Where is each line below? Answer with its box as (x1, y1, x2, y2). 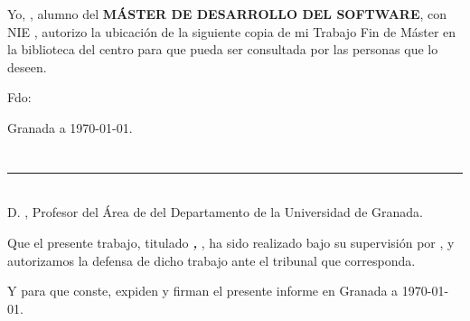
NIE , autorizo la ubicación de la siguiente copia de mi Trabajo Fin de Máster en (7, 22, 456, 41)
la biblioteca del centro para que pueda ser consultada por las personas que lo (7, 40, 438, 59)
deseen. (7, 57, 47, 76)
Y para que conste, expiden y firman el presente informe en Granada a (7, 281, 399, 300)
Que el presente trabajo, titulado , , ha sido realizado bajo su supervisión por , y (7, 232, 455, 251)
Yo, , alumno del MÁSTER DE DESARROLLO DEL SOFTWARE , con (7, 5, 447, 23)
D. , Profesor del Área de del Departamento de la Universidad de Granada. (7, 203, 423, 222)
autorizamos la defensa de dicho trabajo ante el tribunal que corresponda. (7, 250, 416, 269)
